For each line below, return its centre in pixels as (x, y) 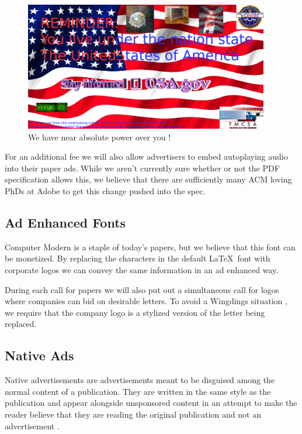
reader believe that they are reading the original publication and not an (133, 414)
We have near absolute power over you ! (100, 137)
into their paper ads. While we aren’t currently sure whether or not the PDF (142, 168)
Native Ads (39, 355)
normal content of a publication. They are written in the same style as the (138, 391)
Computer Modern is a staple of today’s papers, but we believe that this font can (150, 247)
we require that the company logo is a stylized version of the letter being (135, 312)
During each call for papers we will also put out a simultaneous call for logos (142, 289)
